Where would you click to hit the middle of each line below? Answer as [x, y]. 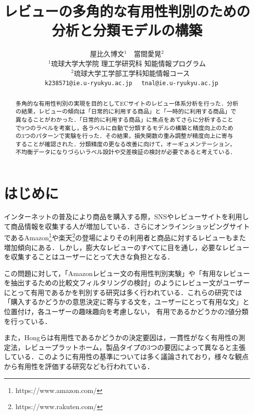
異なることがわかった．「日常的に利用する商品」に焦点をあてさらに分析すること [124, 119]
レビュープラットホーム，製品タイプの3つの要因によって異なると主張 [135, 347]
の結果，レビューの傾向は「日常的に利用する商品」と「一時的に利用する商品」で [126, 111]
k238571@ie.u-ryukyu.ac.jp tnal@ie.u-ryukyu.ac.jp [131, 83]
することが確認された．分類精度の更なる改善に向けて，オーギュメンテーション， [125, 144]
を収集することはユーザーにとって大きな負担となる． [89, 257]
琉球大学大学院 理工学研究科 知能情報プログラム [128, 63]
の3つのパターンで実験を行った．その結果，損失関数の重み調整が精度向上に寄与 [124, 136]
